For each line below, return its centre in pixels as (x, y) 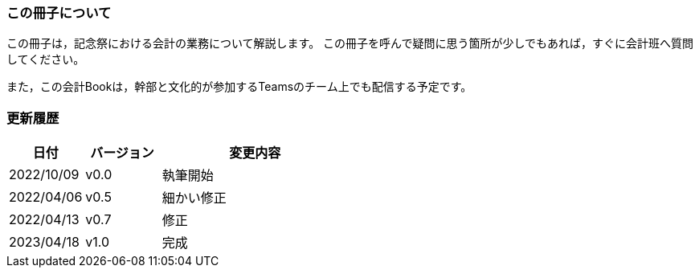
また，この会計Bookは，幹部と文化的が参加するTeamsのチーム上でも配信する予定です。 (239, 87)
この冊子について (59, 13)
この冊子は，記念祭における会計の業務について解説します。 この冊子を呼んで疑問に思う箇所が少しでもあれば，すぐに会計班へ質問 (350, 43)
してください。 (46, 59)
